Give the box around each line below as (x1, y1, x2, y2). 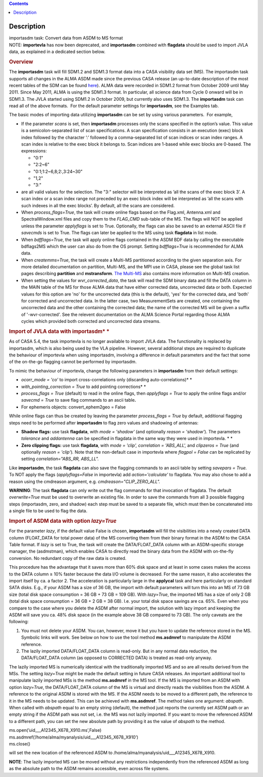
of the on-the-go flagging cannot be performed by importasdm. (9, 359, 137, 365)
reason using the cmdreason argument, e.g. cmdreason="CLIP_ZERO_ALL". (9, 479, 160, 484)
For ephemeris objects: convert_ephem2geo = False (21, 404, 126, 410)
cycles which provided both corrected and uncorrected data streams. (21, 318, 161, 324)
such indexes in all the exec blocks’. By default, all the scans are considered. (21, 203, 175, 208)
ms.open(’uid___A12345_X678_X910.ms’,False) (9, 727, 102, 733)
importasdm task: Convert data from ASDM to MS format (9, 35, 123, 41)
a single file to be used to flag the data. (9, 508, 88, 514)
